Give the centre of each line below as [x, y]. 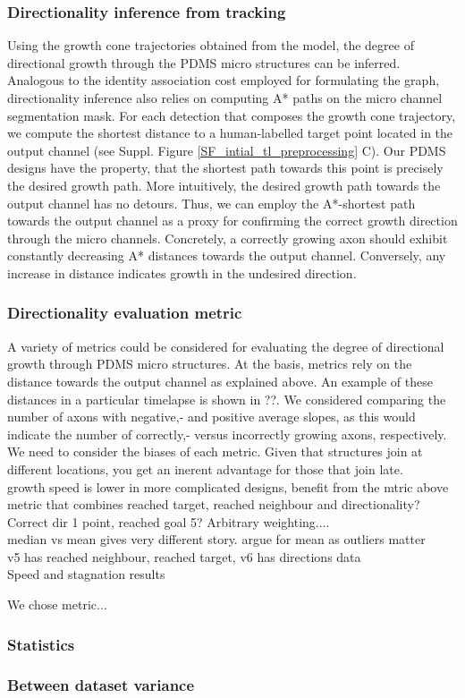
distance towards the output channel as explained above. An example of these [220, 381]
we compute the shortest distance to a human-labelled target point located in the [230, 133]
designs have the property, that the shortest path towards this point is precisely [225, 168]
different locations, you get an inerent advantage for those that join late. [205, 468]
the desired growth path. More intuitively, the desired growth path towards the [224, 185]
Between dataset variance [101, 685]
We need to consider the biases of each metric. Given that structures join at [215, 451]
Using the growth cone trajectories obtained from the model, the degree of [211, 45]
